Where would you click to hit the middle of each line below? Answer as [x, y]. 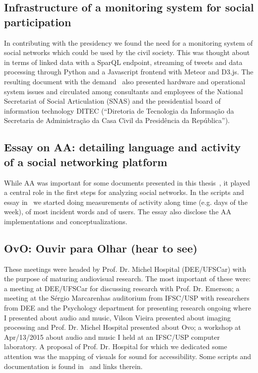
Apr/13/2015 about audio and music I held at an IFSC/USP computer [112, 337]
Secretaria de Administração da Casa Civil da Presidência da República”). [117, 120]
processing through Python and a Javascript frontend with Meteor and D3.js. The [129, 72]
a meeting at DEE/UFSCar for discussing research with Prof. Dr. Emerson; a [122, 288]
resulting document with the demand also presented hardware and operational [125, 81]
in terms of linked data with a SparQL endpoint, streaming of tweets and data [123, 62]
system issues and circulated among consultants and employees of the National [124, 91]
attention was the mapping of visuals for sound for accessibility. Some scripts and [128, 356]
